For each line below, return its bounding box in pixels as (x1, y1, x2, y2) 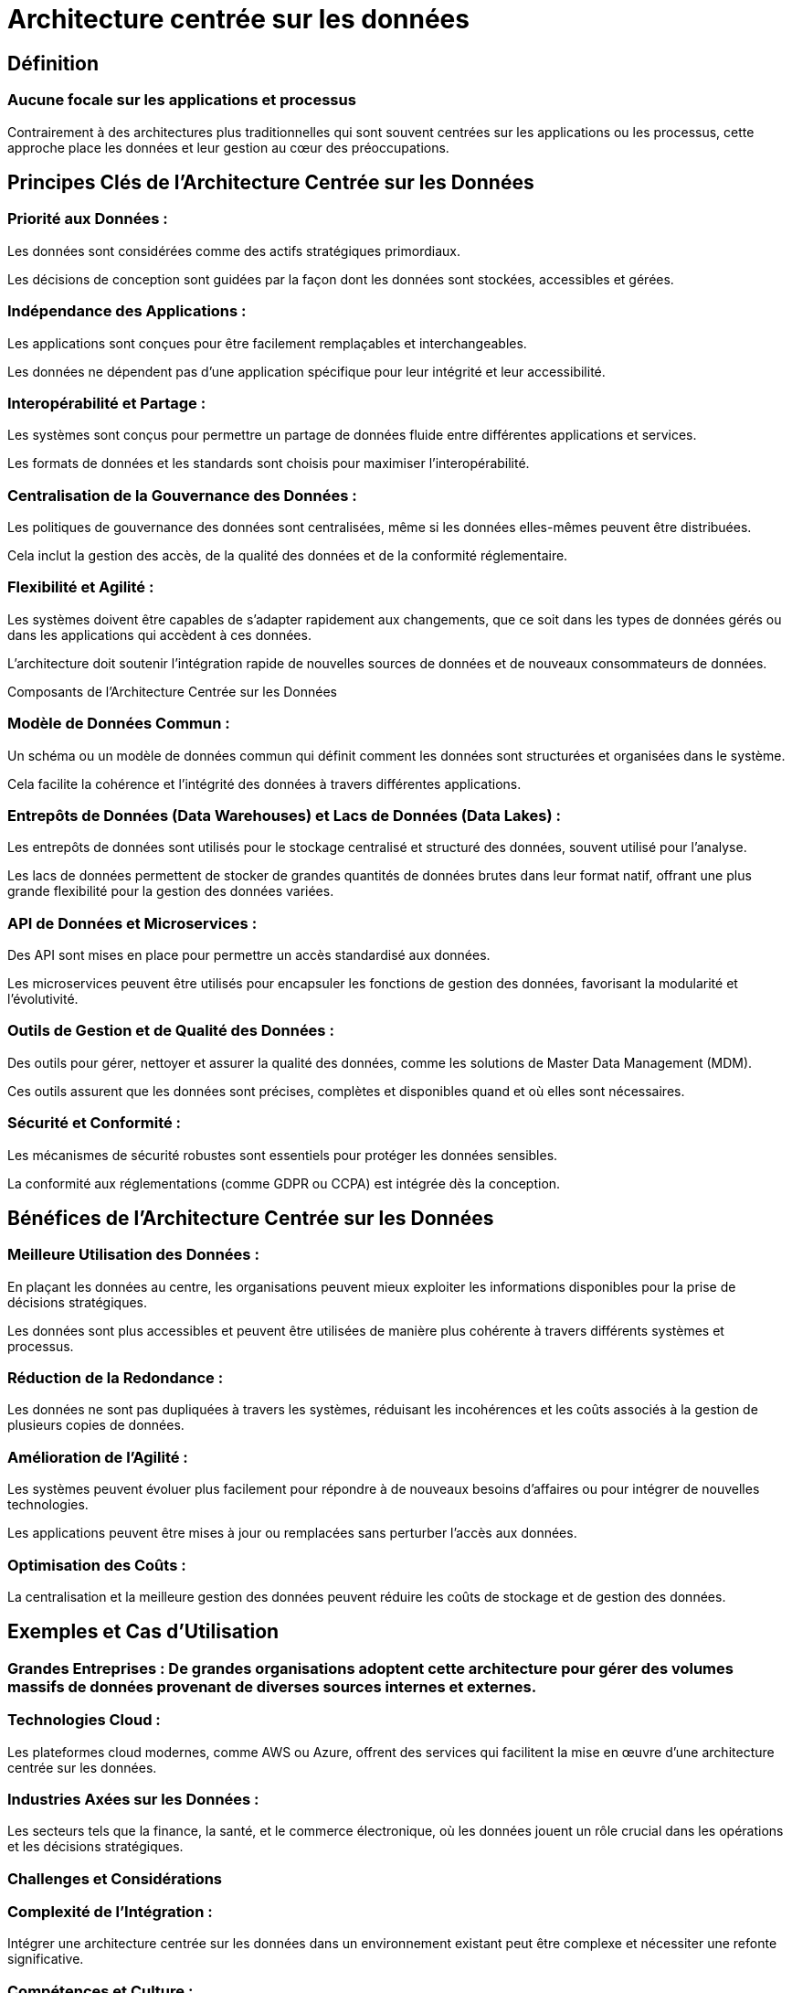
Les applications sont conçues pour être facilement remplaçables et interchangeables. (7, 335, 527, 351)
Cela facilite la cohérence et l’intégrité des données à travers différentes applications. (7, 775, 522, 792)
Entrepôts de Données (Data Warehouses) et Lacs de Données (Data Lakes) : (7, 805, 561, 825)
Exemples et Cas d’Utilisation (7, 1620, 280, 1644)
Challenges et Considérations (7, 1869, 223, 1888)
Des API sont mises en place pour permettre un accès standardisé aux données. (7, 947, 491, 964)
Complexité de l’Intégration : (7, 1902, 213, 1922)
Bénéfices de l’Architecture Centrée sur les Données (7, 1206, 494, 1230)
